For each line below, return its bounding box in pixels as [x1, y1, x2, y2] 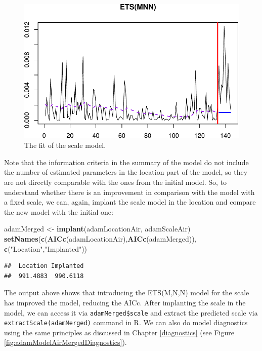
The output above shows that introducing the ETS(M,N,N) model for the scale [4, 287, 249, 298]
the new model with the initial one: [4, 206, 113, 217]
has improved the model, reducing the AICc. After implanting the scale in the [4, 297, 246, 307]
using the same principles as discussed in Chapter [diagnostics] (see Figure [4, 327, 234, 337]
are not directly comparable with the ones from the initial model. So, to [4, 176, 227, 187]
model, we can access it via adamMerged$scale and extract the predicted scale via [4, 307, 258, 318]
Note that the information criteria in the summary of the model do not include [4, 157, 249, 167]
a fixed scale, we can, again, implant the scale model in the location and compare [4, 197, 256, 207]
